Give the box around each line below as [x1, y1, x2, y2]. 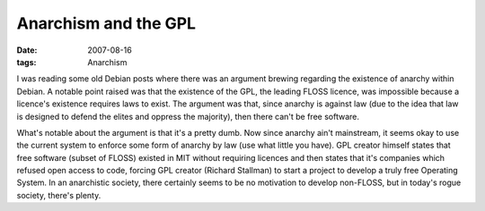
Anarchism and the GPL [16, 13, 197, 33]
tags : [16, 56, 37, 67]
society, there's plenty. [16, 190, 101, 200]
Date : [16, 45, 38, 55]
